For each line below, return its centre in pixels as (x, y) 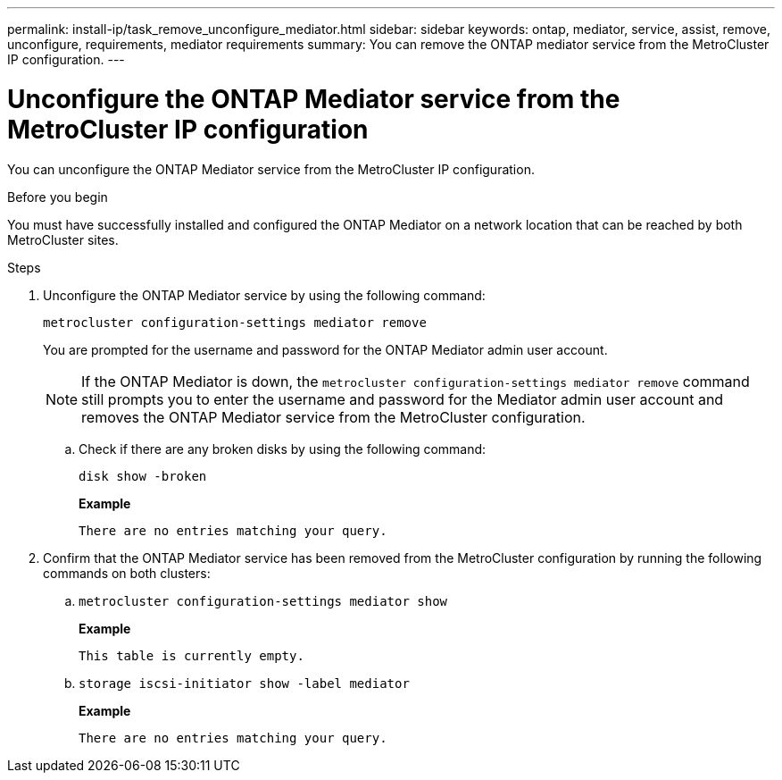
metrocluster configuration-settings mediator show (263, 601)
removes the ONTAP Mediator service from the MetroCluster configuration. (333, 417)
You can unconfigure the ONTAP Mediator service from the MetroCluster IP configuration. (271, 169)
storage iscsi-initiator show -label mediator (244, 683)
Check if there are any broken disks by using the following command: (283, 449)
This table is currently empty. (191, 655)
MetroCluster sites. (63, 239)
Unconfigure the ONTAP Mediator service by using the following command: (264, 295)
